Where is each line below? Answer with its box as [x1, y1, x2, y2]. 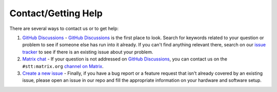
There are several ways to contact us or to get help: [9, 25, 119, 32]
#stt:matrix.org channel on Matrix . [22, 63, 104, 69]
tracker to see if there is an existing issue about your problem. [22, 49, 153, 55]
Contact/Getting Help [9, 8, 103, 19]
